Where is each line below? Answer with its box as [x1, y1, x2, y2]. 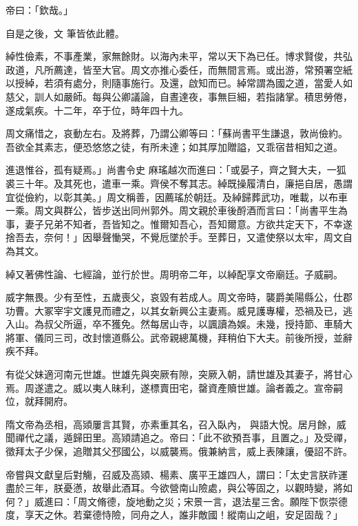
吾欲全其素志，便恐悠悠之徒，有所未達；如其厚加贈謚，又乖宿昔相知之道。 [6, 139, 343, 154]
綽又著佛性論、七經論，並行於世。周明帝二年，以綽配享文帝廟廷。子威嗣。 [6, 266, 343, 281]
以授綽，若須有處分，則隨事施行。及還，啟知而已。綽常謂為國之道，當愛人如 [6, 76, 352, 90]
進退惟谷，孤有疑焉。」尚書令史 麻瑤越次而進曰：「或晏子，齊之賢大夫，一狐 [6, 162, 346, 177]
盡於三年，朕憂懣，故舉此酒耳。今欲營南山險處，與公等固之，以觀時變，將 [6, 481, 343, 495]
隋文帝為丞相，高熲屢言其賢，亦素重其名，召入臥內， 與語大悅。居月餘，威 [6, 417, 346, 431]
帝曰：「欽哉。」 [6, 3, 73, 17]
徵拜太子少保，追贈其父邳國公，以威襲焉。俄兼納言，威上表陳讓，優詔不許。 [6, 444, 352, 459]
